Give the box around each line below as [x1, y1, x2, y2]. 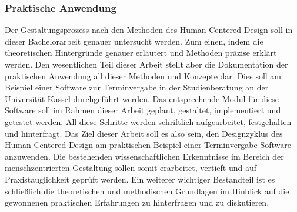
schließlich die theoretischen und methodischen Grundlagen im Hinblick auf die [5, 184, 289, 197]
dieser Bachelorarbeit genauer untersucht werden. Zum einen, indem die [5, 35, 263, 47]
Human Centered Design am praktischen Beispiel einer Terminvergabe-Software [5, 139, 291, 151]
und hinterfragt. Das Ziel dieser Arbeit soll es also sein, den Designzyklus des [5, 127, 283, 139]
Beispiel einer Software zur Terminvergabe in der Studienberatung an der [5, 81, 269, 93]
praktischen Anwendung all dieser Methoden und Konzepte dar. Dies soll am [5, 69, 282, 82]
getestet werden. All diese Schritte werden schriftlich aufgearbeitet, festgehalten [5, 115, 292, 127]
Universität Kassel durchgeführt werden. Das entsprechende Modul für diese [5, 92, 279, 105]
